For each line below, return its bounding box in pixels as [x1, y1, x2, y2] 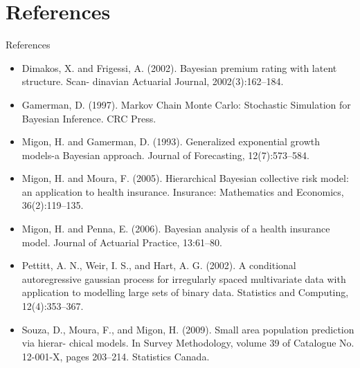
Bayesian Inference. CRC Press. [21, 111, 156, 125]
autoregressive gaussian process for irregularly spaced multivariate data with [21, 271, 346, 286]
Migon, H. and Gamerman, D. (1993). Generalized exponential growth [21, 134, 321, 149]
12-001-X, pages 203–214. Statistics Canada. [21, 349, 210, 363]
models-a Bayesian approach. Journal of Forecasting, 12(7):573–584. [21, 147, 309, 162]
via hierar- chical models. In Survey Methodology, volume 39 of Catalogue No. [21, 335, 354, 350]
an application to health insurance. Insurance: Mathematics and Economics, [21, 184, 344, 199]
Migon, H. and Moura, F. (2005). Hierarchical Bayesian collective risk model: [21, 171, 349, 185]
